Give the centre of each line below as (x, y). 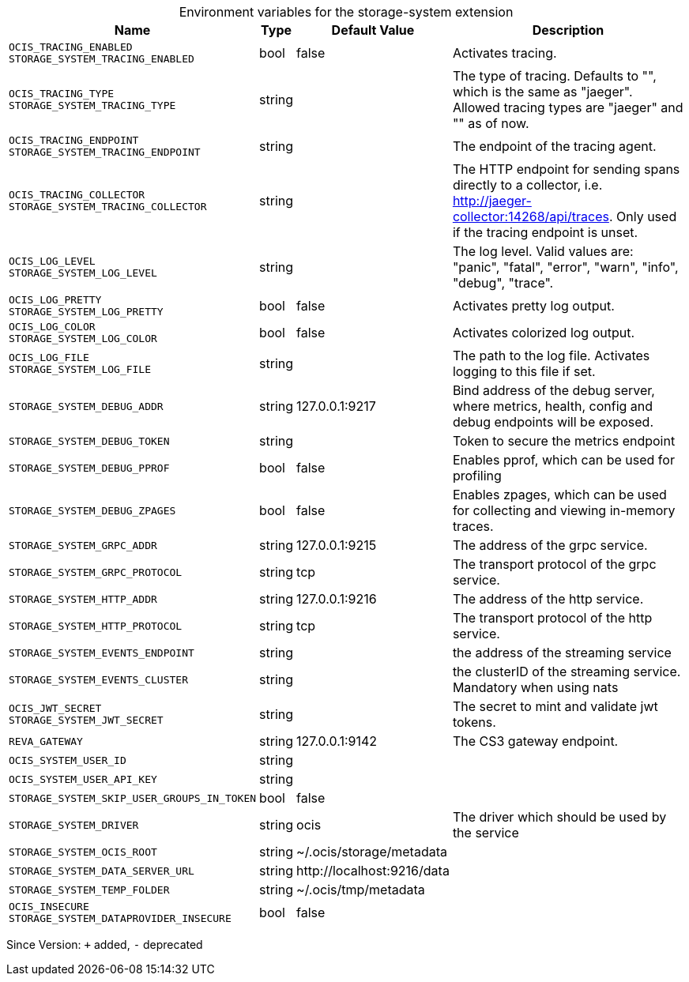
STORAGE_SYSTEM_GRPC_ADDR (83, 545)
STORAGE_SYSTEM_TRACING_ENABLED (102, 59)
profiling (477, 476)
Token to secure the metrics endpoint (564, 441)
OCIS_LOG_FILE (49, 357)
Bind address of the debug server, (553, 390)
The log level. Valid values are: (543, 251)
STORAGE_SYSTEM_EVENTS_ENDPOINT (102, 653)
